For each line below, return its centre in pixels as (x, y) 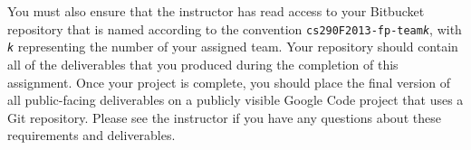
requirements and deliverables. (91, 135)
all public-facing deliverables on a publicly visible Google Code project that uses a (235, 100)
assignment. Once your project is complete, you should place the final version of (229, 82)
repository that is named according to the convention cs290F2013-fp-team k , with (235, 28)
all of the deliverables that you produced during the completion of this (203, 64)
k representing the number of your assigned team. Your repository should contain (233, 47)
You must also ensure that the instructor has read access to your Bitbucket (216, 11)
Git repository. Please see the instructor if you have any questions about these (224, 117)
